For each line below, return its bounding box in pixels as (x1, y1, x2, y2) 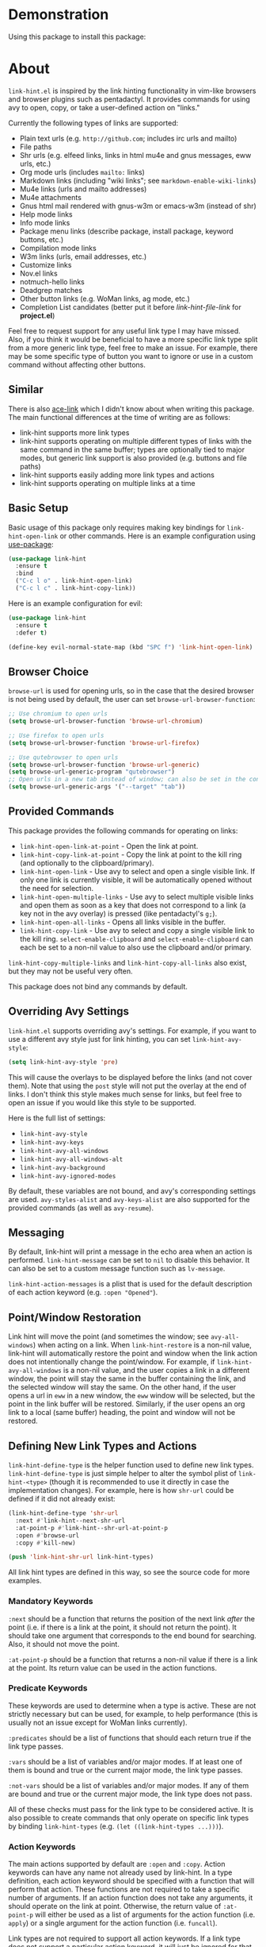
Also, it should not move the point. (8, 1639, 120, 1648)
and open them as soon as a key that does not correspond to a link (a (19, 900, 246, 910)
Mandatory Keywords (8, 1596, 93, 1607)
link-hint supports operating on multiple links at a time (19, 478, 196, 488)
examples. (8, 1576, 42, 1586)
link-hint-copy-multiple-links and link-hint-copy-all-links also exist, (8, 958, 247, 967)
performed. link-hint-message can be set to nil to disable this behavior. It (8, 1255, 250, 1265)
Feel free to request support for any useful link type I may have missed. (8, 326, 241, 335)
